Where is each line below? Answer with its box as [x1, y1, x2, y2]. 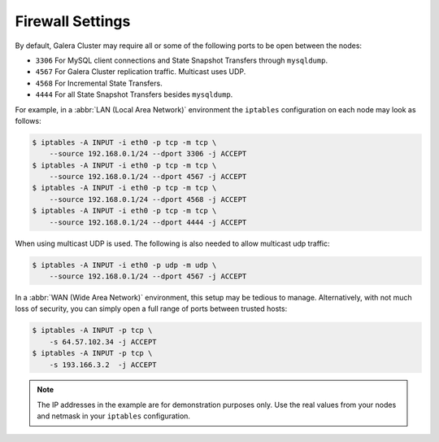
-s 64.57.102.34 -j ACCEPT [49, 337, 158, 346]
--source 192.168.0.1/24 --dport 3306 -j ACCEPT [49, 149, 247, 159]
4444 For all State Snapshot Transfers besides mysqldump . [35, 90, 233, 99]
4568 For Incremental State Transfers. [35, 78, 163, 88]
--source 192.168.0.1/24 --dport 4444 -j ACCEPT [49, 217, 247, 227]
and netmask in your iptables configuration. [37, 411, 191, 421]
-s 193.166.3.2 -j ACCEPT [49, 360, 158, 370]
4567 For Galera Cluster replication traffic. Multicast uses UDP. [35, 67, 246, 77]
